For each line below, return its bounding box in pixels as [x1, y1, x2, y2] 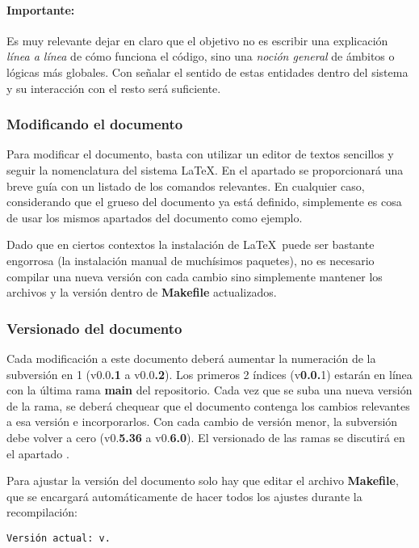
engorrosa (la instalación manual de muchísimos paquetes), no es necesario [6, 251, 375, 268]
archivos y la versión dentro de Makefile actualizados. [6, 284, 277, 301]
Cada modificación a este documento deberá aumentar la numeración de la [6, 349, 376, 366]
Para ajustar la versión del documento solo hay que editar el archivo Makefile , [6, 472, 399, 489]
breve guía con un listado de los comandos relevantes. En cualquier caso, [6, 177, 365, 194]
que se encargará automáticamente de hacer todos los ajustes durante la [6, 487, 362, 504]
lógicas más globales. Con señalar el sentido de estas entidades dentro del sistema [6, 63, 409, 80]
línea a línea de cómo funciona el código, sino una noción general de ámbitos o [6, 48, 395, 65]
